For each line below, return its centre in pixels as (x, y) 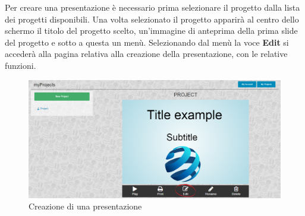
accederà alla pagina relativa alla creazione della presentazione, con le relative (146, 54)
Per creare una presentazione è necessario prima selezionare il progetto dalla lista (152, 7)
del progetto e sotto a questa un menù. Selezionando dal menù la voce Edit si (147, 42)
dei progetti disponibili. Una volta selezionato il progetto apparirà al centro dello (152, 19)
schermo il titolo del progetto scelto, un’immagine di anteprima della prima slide (151, 31)
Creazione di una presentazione (85, 206)
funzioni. (21, 65)
